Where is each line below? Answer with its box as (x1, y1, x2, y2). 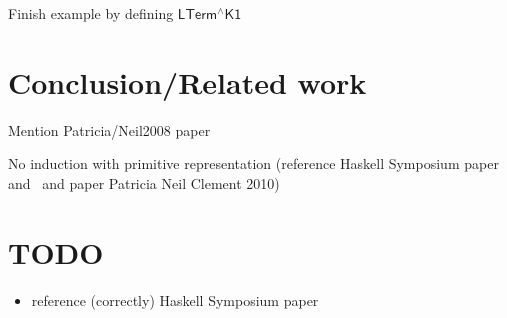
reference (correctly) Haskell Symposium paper (31, 289, 319, 310)
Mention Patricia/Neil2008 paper (8, 119, 211, 140)
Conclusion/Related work (8, 61, 367, 102)
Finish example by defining (8, 3, 174, 23)
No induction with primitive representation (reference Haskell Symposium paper (8, 153, 499, 174)
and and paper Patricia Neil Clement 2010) (8, 172, 280, 193)
